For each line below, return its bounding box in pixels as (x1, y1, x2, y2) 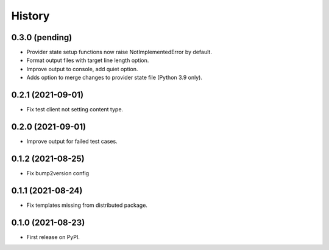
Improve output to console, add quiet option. (26, 65, 138, 72)
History (11, 9, 50, 23)
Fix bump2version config (26, 169, 90, 176)
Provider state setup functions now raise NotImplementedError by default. (26, 49, 213, 56)
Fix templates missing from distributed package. (26, 201, 147, 209)
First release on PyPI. (26, 233, 80, 240)
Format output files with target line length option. (26, 57, 149, 64)
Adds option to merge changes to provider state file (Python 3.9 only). (26, 74, 202, 82)
